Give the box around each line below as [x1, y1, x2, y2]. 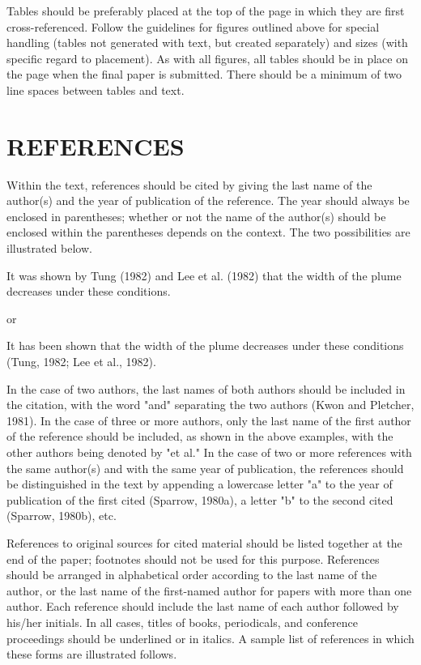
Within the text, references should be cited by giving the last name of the [6, 176, 372, 193]
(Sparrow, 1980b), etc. [6, 507, 117, 524]
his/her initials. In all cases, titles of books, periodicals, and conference [6, 613, 358, 630]
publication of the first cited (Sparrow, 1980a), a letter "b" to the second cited [6, 491, 393, 508]
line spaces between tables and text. [6, 81, 185, 98]
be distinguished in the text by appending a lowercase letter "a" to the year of [6, 475, 393, 492]
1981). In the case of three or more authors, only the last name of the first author [6, 411, 411, 428]
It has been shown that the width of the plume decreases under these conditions [6, 337, 404, 354]
